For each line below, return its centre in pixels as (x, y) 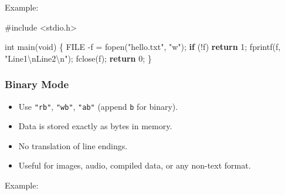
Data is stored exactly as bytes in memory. (95, 126)
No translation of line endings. (73, 145)
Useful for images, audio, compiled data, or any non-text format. (135, 165)
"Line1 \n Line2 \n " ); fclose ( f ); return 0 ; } (78, 58)
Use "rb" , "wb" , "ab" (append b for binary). (98, 106)
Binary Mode (37, 84)
